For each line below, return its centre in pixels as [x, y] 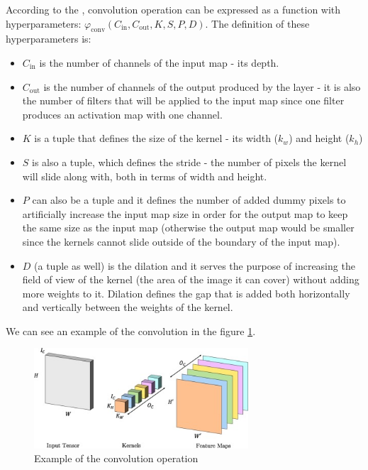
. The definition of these [257, 23]
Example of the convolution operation [116, 458]
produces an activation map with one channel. [122, 114]
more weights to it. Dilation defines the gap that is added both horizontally [186, 293]
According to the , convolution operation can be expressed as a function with [173, 9]
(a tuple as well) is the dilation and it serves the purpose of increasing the [195, 265]
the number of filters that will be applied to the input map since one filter [183, 100]
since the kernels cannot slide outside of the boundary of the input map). [181, 241]
